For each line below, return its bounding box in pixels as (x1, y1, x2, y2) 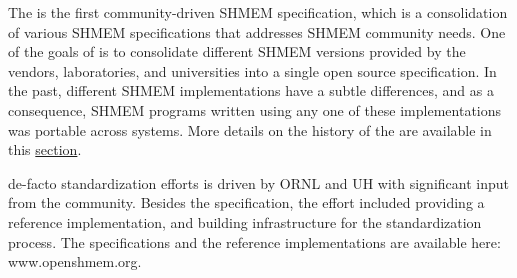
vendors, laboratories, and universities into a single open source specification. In (8, 60, 497, 81)
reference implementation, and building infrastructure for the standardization (8, 211, 482, 232)
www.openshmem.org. (8, 251, 142, 272)
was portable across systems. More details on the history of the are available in (8, 119, 492, 140)
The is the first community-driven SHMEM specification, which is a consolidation (8, 2, 508, 22)
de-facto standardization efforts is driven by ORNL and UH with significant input (8, 172, 509, 193)
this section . (8, 139, 82, 160)
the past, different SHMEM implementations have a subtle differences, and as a (8, 80, 494, 101)
